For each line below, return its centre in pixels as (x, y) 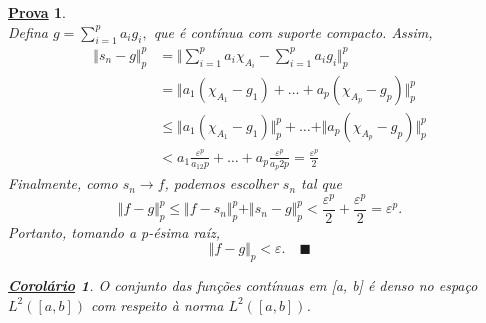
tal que (321, 183)
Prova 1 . (37, 12)
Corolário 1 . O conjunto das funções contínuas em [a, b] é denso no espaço (243, 285)
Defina (28, 31)
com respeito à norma (157, 304)
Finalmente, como (63, 183)
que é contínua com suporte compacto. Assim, (293, 31)
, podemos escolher (221, 183)
